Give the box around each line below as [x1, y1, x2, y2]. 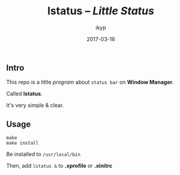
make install [6, 140, 39, 146]
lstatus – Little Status [47, 4, 155, 18]
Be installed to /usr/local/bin [6, 151, 81, 158]
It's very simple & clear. [6, 102, 64, 109]
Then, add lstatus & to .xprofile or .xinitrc [6, 162, 113, 170]
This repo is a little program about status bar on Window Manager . [6, 79, 174, 86]
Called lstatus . [6, 90, 43, 97]
